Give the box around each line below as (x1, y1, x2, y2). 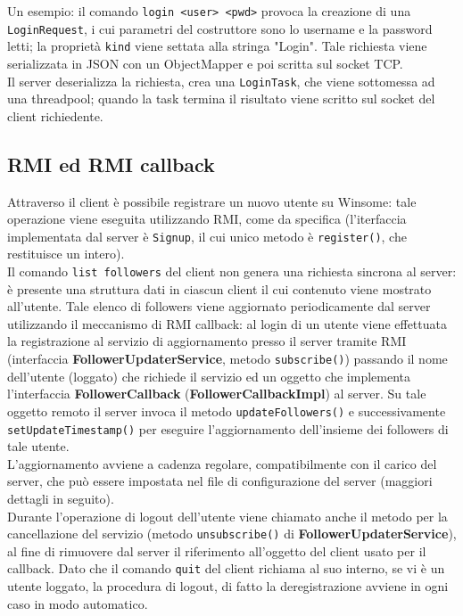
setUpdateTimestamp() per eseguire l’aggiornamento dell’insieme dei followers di (7, 419, 449, 438)
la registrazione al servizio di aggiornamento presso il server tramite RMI (7, 332, 407, 350)
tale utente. (7, 437, 70, 456)
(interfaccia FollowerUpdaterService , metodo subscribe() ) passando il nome (7, 349, 448, 368)
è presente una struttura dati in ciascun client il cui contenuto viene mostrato (7, 279, 432, 298)
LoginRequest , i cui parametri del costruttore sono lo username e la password (7, 19, 433, 37)
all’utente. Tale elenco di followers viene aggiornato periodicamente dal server (7, 297, 431, 316)
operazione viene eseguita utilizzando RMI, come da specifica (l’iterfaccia (7, 209, 407, 228)
